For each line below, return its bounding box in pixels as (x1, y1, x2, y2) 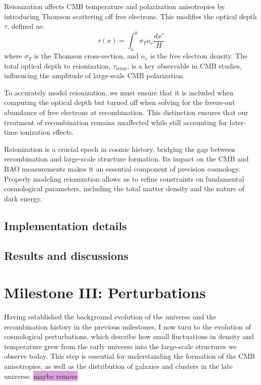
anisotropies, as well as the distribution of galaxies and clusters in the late (4, 361, 233, 371)
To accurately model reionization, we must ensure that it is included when (4, 87, 233, 97)
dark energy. (4, 193, 42, 203)
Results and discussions (4, 247, 129, 263)
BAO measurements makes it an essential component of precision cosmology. (4, 163, 240, 174)
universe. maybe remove (4, 370, 78, 381)
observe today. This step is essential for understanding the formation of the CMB (4, 351, 255, 361)
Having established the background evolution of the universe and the (4, 311, 217, 322)
